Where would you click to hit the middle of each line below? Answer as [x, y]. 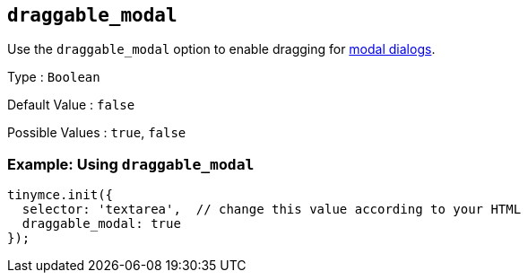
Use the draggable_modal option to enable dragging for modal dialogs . [221, 49]
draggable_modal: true [101, 224]
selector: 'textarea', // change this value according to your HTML [272, 210]
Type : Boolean [54, 77]
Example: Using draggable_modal [131, 164]
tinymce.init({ [61, 195]
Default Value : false [71, 105]
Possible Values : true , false [97, 133]
